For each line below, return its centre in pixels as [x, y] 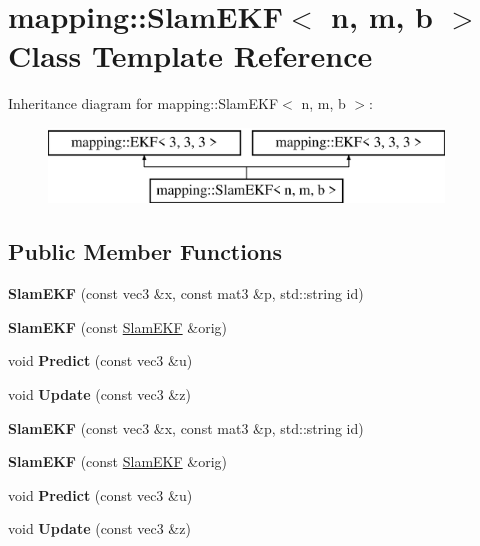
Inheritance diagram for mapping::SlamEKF [143, 103]
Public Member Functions [145, 251]
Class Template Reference [190, 55]
